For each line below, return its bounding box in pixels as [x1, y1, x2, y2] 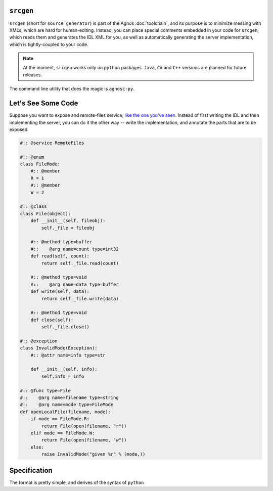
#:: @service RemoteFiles [20, 140, 84, 146]
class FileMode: [20, 161, 61, 167]
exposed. [9, 126, 29, 132]
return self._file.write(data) [41, 296, 119, 301]
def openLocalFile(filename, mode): [20, 409, 111, 415]
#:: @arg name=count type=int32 [30, 246, 119, 252]
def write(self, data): [30, 289, 89, 294]
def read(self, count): [30, 253, 89, 259]
